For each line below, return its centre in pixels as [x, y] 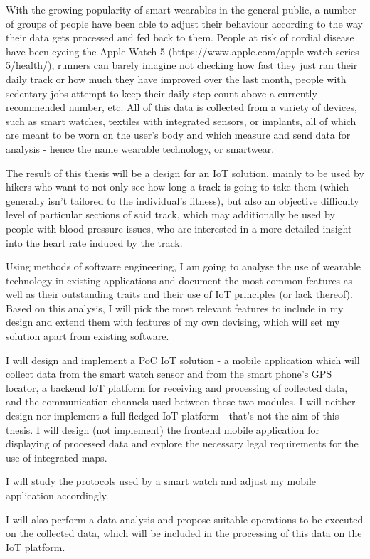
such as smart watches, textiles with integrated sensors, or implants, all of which [181, 121]
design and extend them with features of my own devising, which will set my [173, 322]
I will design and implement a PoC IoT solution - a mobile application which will [183, 360]
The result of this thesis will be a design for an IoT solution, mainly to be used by [185, 172]
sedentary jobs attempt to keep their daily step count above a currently [162, 93]
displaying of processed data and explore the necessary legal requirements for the [182, 443]
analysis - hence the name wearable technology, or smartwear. [140, 148]
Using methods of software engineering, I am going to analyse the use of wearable [184, 266]
